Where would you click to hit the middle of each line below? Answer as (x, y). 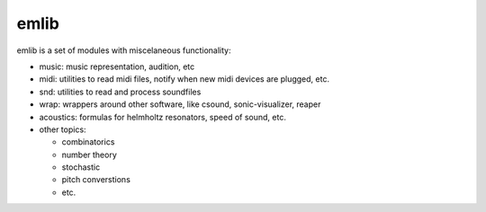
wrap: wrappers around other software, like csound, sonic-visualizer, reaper (180, 104)
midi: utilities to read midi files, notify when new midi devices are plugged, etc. (184, 79)
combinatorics (88, 142)
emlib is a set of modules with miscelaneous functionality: (124, 50)
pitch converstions (96, 180)
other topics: (63, 129)
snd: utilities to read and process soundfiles (120, 92)
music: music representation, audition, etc (117, 66)
